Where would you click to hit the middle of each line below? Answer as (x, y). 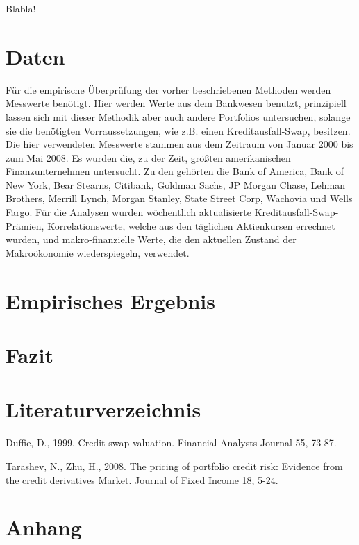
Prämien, (25, 225)
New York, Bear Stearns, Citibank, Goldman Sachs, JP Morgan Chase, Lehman (175, 184)
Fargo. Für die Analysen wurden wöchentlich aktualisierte (128, 212)
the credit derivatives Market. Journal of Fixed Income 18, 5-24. (142, 479)
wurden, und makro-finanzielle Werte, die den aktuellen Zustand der (151, 239)
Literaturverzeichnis (103, 409)
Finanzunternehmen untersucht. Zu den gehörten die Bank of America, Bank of (175, 171)
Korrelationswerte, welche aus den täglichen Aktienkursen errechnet (191, 225)
